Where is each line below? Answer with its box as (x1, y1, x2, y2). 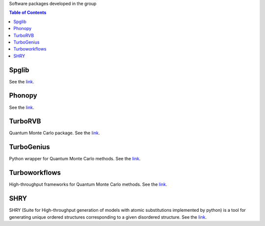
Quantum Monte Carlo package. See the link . (9, 130, 100, 136)
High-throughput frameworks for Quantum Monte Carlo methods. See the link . (9, 181, 167, 187)
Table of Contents (9, 10, 47, 16)
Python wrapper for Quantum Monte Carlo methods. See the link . (9, 156, 141, 162)
